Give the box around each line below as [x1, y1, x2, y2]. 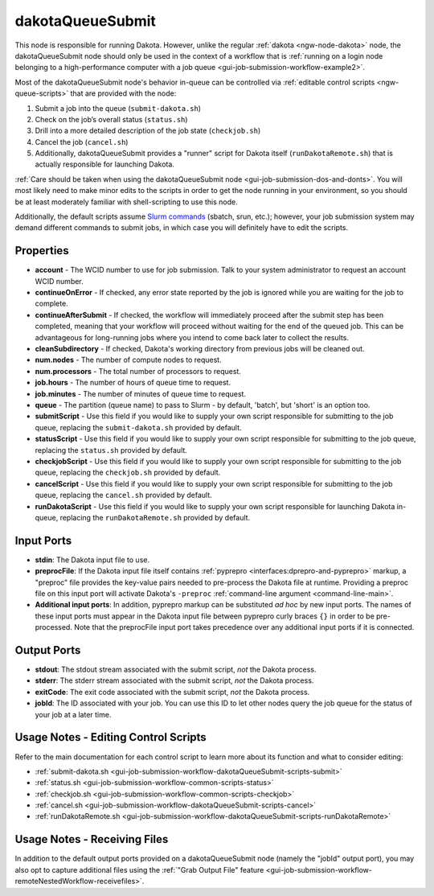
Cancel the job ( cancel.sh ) [35, 137, 129, 146]
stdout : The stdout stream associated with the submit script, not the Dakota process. [35, 664, 317, 675]
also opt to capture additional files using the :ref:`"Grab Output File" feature [14, 865, 264, 874]
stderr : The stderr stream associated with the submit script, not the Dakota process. [35, 676, 314, 685]
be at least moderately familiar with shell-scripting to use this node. [14, 197, 239, 207]
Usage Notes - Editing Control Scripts [14, 730, 207, 744]
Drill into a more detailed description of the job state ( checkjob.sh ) [35, 125, 261, 136]
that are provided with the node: [70, 88, 177, 98]
